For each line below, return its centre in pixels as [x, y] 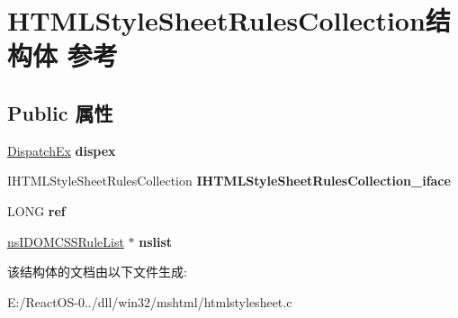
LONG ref [36, 210]
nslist [156, 241]
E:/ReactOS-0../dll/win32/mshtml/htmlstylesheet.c [150, 301]
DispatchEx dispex [62, 150]
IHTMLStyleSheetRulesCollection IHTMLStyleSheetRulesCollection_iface [229, 181]
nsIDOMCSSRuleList [66, 241]
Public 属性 [60, 112]
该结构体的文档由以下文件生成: [97, 272]
